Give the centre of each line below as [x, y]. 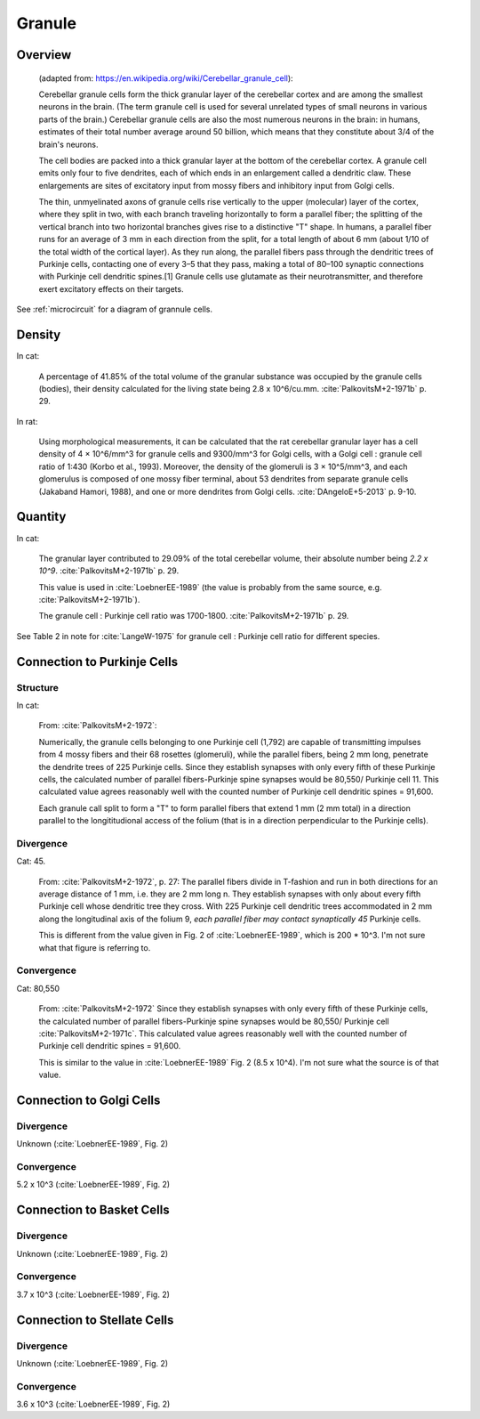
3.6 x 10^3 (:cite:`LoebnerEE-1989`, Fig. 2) [93, 1404]
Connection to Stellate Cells [95, 1320]
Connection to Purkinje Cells [97, 662]
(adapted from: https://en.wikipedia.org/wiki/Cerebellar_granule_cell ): [166, 78]
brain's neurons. [68, 144]
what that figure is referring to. [95, 947]
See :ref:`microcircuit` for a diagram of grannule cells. [115, 309]
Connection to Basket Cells [93, 1210]
